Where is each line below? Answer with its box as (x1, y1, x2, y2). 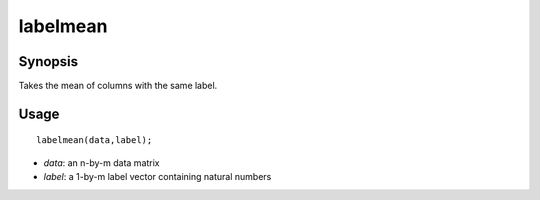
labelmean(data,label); (36, 135, 153, 146)
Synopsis (18, 53, 79, 70)
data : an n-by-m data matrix (43, 156, 160, 169)
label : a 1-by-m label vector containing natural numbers (43, 171, 272, 183)
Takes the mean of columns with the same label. (18, 80, 218, 92)
